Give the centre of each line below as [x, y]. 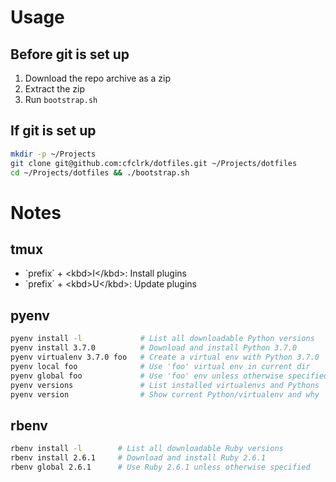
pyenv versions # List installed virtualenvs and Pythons [165, 385]
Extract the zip [55, 89]
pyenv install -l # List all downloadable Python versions [162, 339]
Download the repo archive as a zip [98, 78]
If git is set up [53, 131]
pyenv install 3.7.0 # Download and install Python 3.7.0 [154, 348]
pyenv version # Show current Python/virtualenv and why [165, 394]
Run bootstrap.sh [61, 99]
